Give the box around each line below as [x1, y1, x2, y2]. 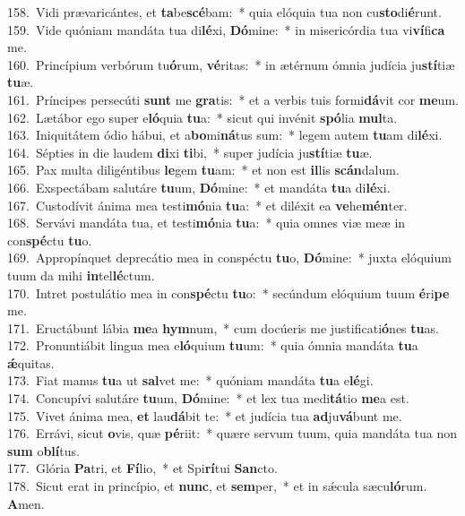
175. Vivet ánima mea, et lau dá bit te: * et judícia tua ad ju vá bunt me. [7, 406, 402, 425]
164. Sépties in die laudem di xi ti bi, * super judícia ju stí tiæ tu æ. [7, 142, 373, 161]
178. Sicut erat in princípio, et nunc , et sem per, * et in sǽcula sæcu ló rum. [7, 477, 427, 495]
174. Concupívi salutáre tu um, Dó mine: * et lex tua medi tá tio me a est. [7, 389, 409, 408]
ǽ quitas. [7, 353, 55, 372]
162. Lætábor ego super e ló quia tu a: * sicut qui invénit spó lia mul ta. [7, 107, 398, 126]
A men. [7, 494, 45, 512]
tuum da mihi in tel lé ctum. [7, 265, 155, 284]
